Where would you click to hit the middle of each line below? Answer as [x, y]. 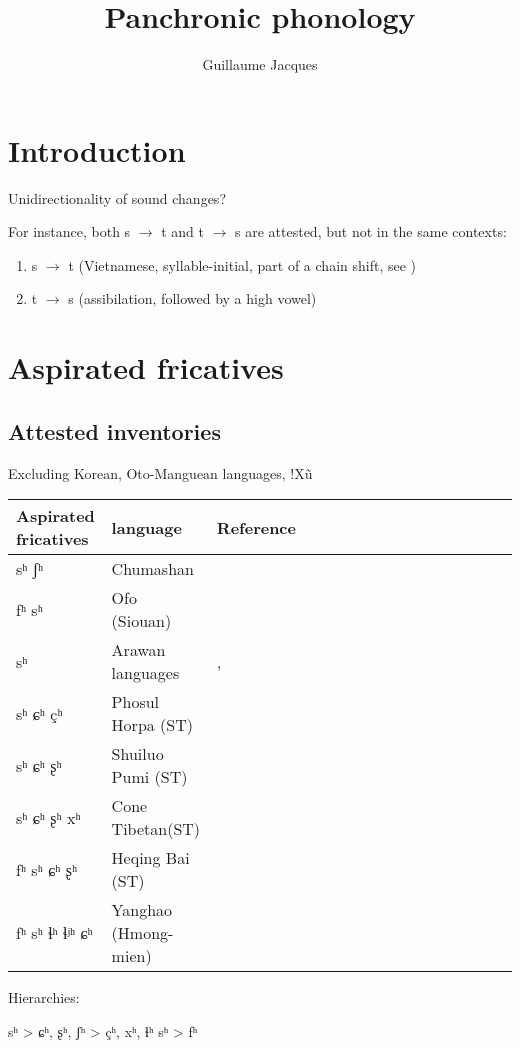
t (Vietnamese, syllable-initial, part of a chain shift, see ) [242, 264]
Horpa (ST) [152, 725]
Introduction [97, 149]
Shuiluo [137, 754]
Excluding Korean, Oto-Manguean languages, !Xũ [160, 472]
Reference [256, 527]
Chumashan [152, 569]
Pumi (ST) [149, 777]
